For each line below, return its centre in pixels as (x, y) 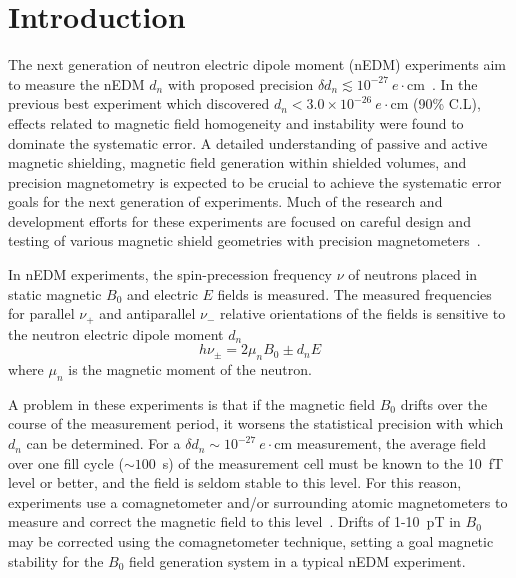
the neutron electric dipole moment (116, 333)
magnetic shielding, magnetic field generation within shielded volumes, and (237, 162)
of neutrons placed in (413, 274)
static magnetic (55, 293)
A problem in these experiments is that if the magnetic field (192, 403)
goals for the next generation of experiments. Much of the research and (225, 201)
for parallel (41, 313)
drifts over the (444, 403)
